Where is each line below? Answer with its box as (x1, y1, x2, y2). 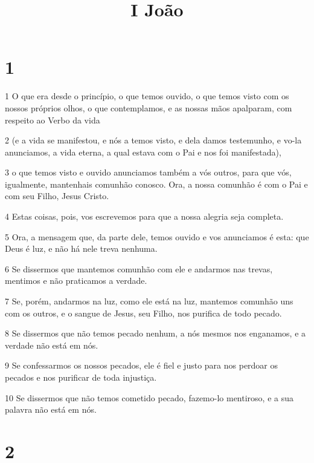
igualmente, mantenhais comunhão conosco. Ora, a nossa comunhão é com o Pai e (5, 177, 308, 190)
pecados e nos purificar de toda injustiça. (5, 371, 157, 383)
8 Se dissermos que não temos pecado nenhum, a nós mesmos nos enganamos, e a (5, 327, 306, 340)
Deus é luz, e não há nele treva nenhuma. (5, 242, 158, 255)
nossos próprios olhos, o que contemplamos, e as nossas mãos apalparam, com (5, 101, 292, 114)
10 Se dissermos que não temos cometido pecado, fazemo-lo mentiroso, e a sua (5, 391, 294, 404)
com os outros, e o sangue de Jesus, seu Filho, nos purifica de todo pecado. (5, 306, 282, 319)
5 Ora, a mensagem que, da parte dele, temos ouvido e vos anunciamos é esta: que (5, 230, 309, 243)
